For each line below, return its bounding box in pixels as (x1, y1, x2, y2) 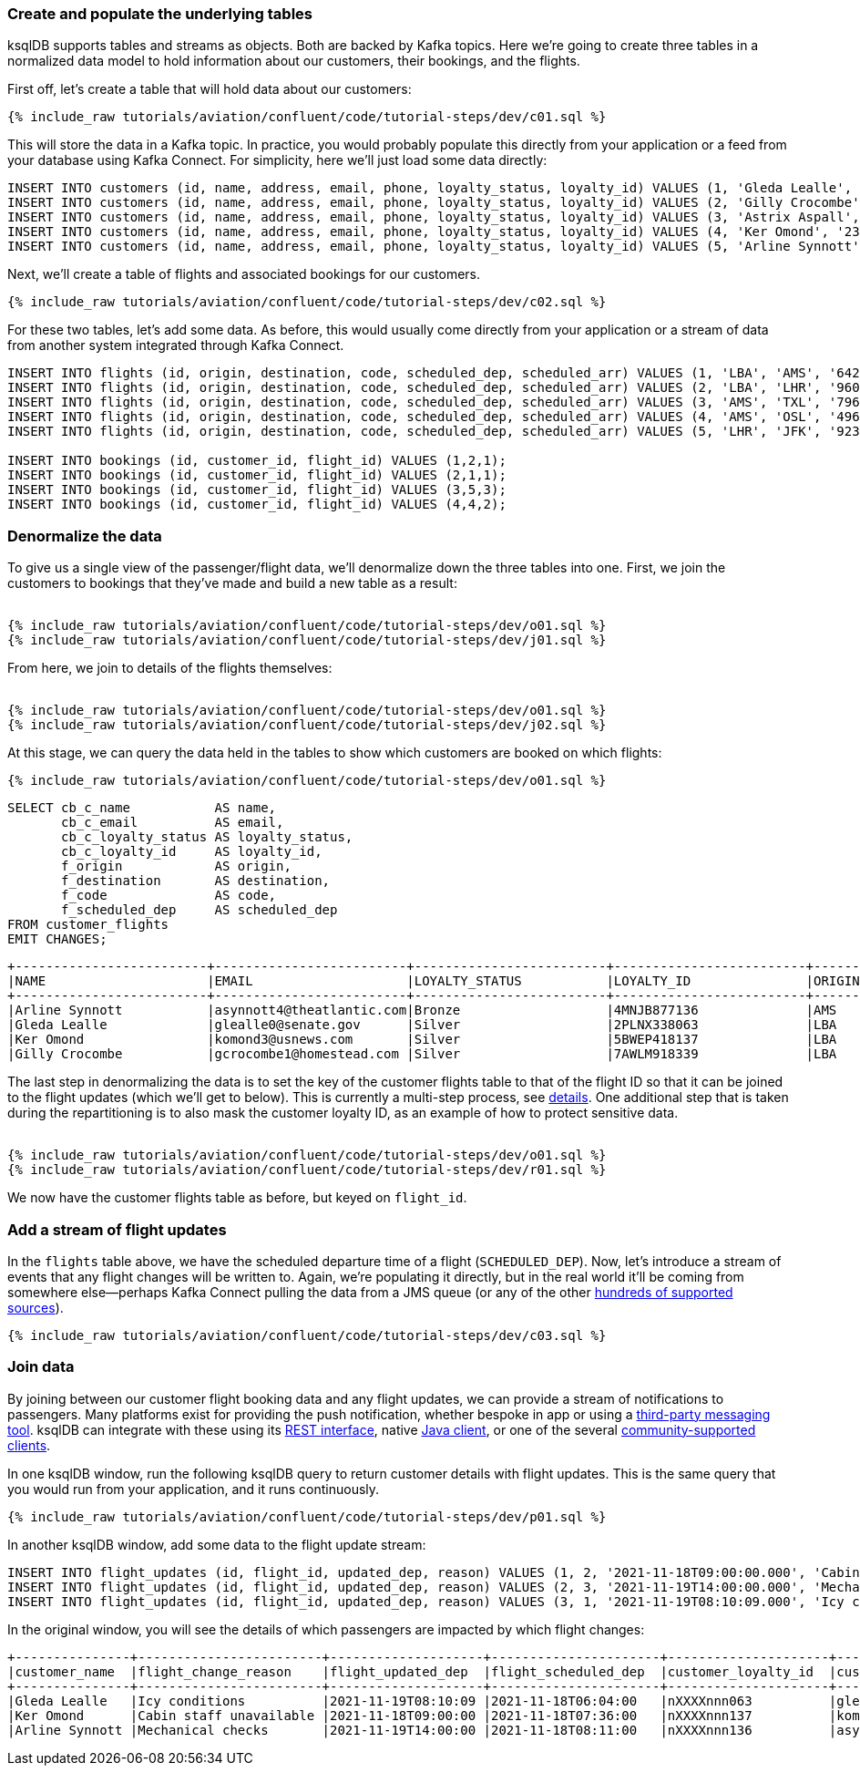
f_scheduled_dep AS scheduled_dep (61, 902, 338, 918)
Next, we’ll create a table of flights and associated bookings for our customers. (7, 266, 481, 283)
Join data (7, 1357, 75, 1376)
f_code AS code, (61, 888, 277, 903)
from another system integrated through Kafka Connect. (7, 337, 344, 354)
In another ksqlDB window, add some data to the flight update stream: (7, 1536, 426, 1552)
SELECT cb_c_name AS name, (7, 800, 277, 816)
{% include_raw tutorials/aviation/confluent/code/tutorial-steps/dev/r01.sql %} (7, 1162, 607, 1178)
